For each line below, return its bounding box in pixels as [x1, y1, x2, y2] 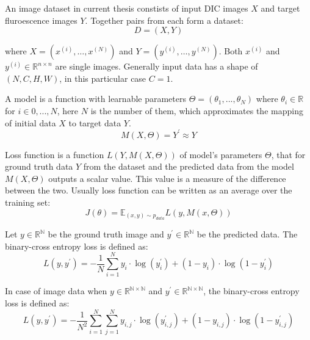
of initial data [5, 116, 56, 129]
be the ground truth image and [48, 228, 164, 241]
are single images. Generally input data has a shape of [55, 60, 258, 73]
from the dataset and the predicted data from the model [83, 160, 294, 173]
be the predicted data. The [196, 228, 298, 241]
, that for [271, 148, 306, 161]
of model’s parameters [179, 148, 262, 161]
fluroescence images [5, 13, 77, 26]
